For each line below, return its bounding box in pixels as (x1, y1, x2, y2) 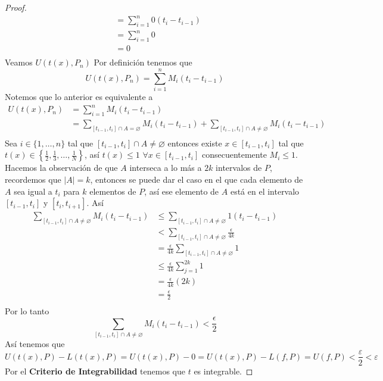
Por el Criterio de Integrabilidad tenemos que (5, 364, 186, 377)
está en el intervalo (230, 185, 300, 197)
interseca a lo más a (129, 161, 202, 174)
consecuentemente (201, 148, 267, 161)
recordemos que (5, 173, 61, 186)
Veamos (5, 56, 33, 68)
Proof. (5, 1, 27, 13)
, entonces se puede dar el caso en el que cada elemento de (90, 173, 303, 186)
